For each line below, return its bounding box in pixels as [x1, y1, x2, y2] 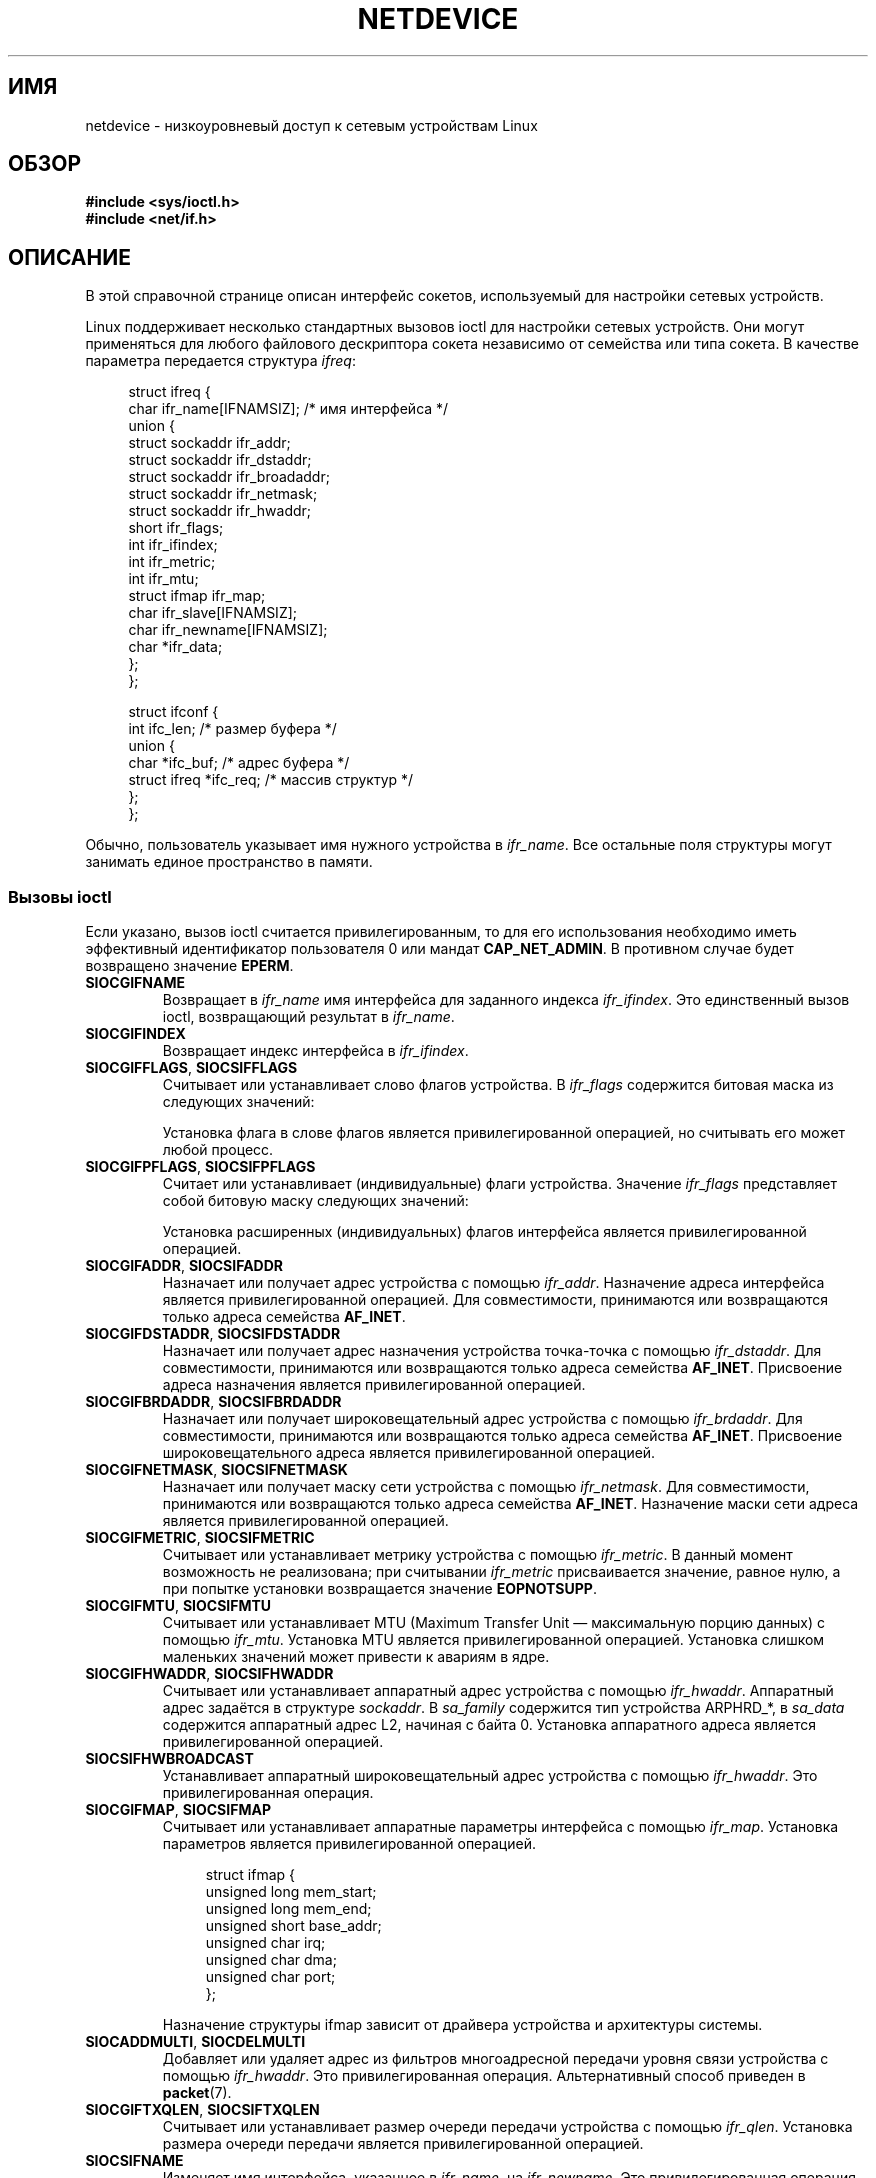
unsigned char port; [205, 1968, 336, 1986]
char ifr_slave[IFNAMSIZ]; [128, 604, 298, 622]
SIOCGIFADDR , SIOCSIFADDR [85, 1257, 284, 1275]
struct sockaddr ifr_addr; [128, 434, 291, 452]
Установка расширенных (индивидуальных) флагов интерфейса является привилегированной [162, 1223, 807, 1241]
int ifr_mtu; [128, 570, 199, 588]
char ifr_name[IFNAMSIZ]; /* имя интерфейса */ [128, 400, 449, 418]
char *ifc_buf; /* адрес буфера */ [128, 754, 350, 772]
